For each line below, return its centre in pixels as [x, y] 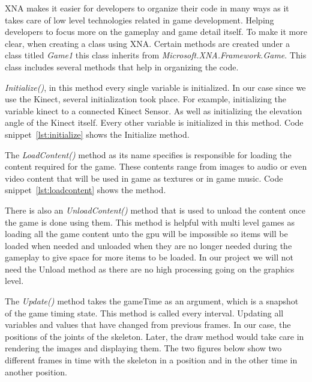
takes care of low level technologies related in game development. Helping [139, 20]
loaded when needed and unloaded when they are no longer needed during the [148, 245]
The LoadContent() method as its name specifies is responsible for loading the [148, 154]
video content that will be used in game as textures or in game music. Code [144, 178]
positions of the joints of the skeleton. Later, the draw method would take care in [154, 336]
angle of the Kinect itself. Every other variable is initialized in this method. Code [154, 122]
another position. [36, 371]
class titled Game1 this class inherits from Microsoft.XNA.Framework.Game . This [156, 55]
